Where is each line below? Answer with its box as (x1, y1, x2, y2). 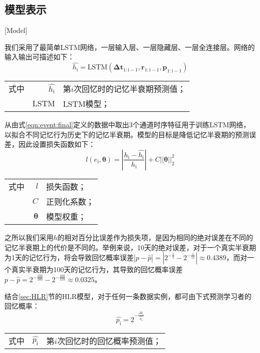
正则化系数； (46, 195, 94, 207)
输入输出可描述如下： (4, 51, 74, 62)
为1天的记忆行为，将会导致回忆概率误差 (4, 252, 134, 263)
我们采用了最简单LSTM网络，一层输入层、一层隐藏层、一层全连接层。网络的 (4, 41, 255, 52)
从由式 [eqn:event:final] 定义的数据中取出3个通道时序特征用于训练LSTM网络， (4, 119, 251, 130)
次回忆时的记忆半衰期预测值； (73, 83, 186, 95)
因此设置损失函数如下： (18, 139, 95, 149)
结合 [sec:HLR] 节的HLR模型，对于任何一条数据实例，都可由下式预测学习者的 (4, 291, 252, 301)
